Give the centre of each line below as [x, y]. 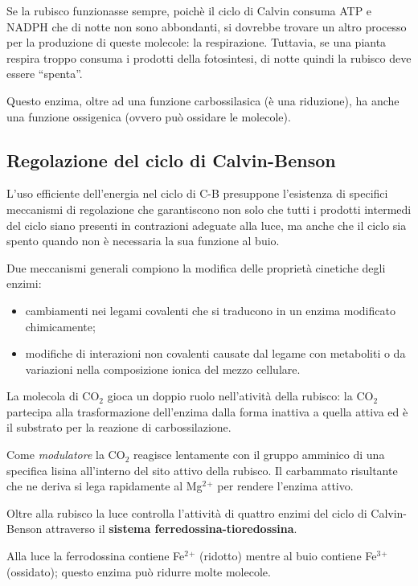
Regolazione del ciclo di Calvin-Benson [171, 160]
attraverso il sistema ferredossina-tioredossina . [171, 529]
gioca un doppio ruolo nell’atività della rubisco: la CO [240, 396]
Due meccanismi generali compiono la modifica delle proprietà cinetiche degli [196, 267]
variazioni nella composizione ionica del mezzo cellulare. [163, 369]
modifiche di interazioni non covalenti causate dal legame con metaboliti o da [215, 353]
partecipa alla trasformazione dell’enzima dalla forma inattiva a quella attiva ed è [207, 411]
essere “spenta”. [45, 74]
